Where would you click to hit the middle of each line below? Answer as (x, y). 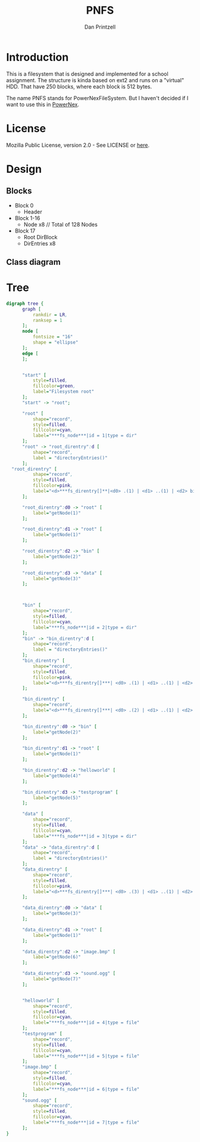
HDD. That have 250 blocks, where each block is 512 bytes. (79, 86)
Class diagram (33, 262)
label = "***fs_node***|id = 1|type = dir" (85, 436)
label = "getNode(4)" (57, 776)
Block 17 (25, 231)
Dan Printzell (100, 27)
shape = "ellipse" (55, 343)
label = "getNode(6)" (57, 957)
